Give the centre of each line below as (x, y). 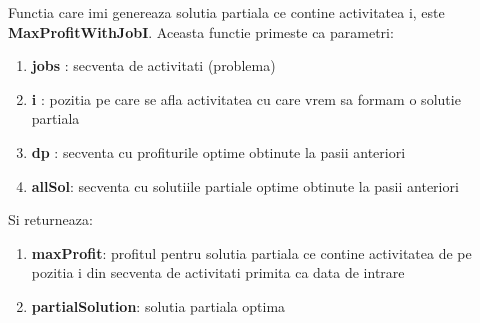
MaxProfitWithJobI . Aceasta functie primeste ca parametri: (201, 31)
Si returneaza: (50, 219)
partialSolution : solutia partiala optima (158, 305)
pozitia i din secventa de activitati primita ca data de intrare (218, 272)
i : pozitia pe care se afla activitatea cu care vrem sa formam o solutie (246, 98)
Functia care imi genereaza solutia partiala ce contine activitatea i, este (226, 12)
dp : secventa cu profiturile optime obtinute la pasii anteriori (218, 151)
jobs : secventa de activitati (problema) (153, 65)
